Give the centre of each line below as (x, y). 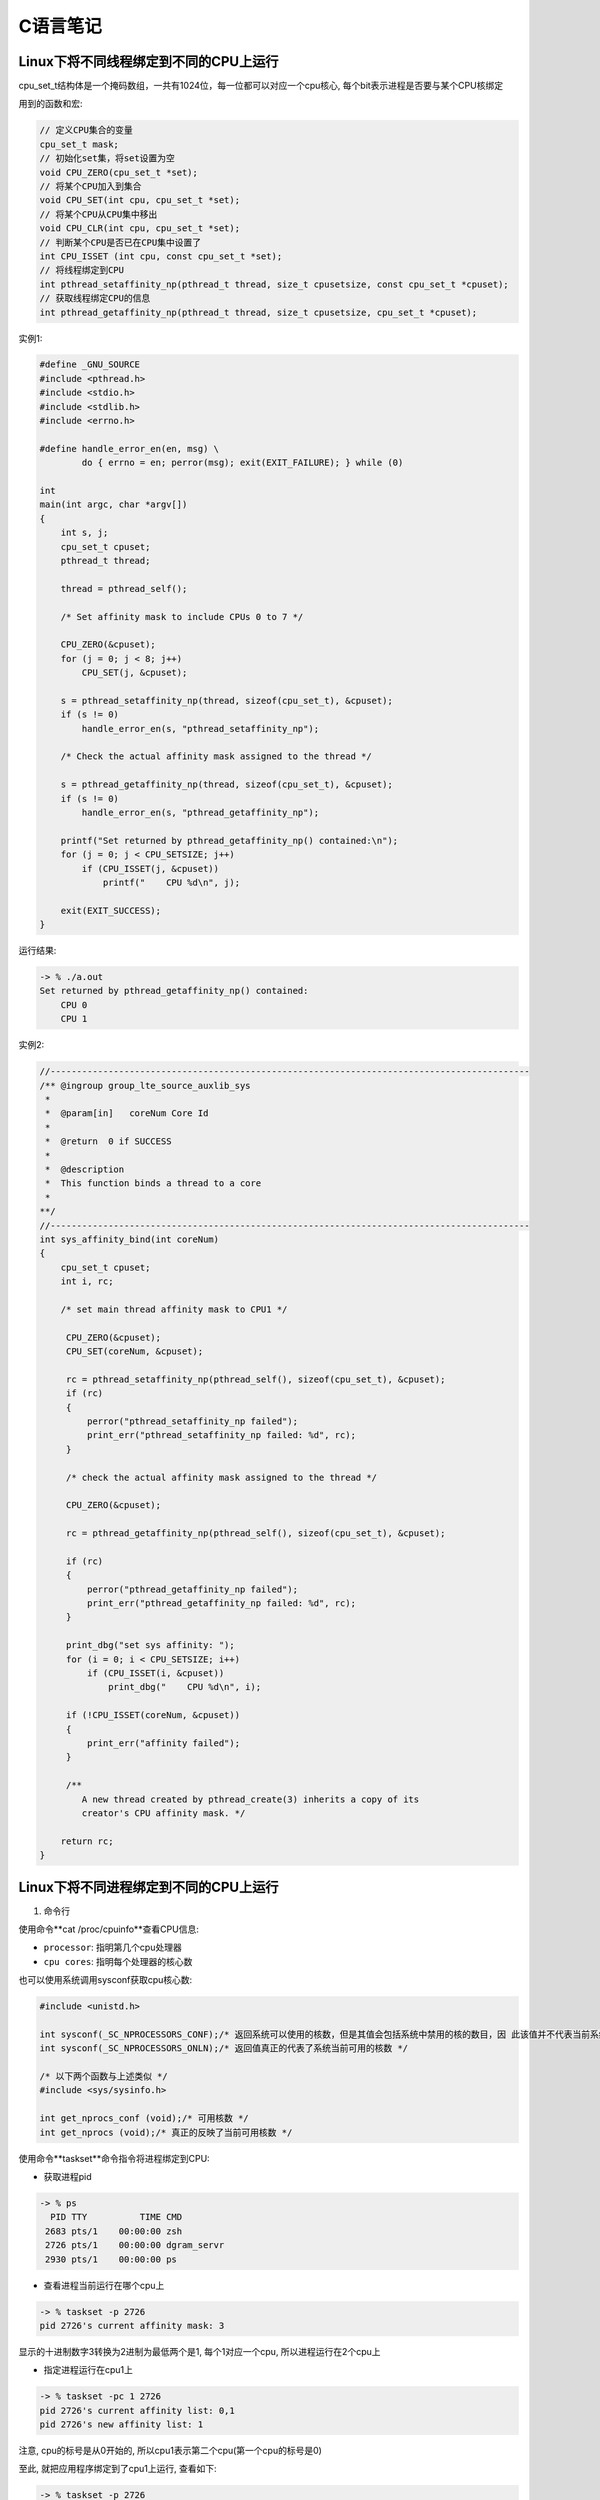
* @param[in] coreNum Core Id (127, 1113)
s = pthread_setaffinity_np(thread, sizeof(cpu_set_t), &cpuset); (227, 700)
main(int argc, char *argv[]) (113, 504)
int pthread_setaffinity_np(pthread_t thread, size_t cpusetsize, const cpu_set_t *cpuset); (274, 284)
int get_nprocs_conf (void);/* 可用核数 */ (144, 2118)
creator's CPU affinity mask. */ (163, 1813)
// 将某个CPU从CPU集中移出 (98, 214)
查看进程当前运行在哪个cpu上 (104, 2285)
